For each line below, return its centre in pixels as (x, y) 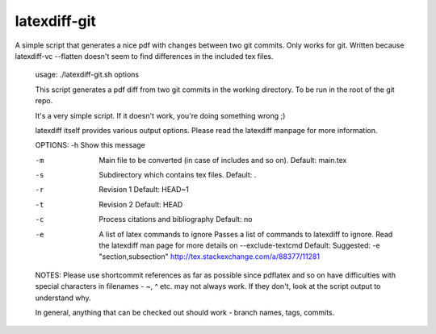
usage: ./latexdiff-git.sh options (87, 75)
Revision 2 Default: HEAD (141, 204)
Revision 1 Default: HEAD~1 (144, 190)
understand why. (63, 298)
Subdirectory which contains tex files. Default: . (178, 175)
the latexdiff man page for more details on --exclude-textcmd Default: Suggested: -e (239, 245)
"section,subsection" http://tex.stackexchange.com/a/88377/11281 (210, 257)
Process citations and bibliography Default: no (176, 219)
